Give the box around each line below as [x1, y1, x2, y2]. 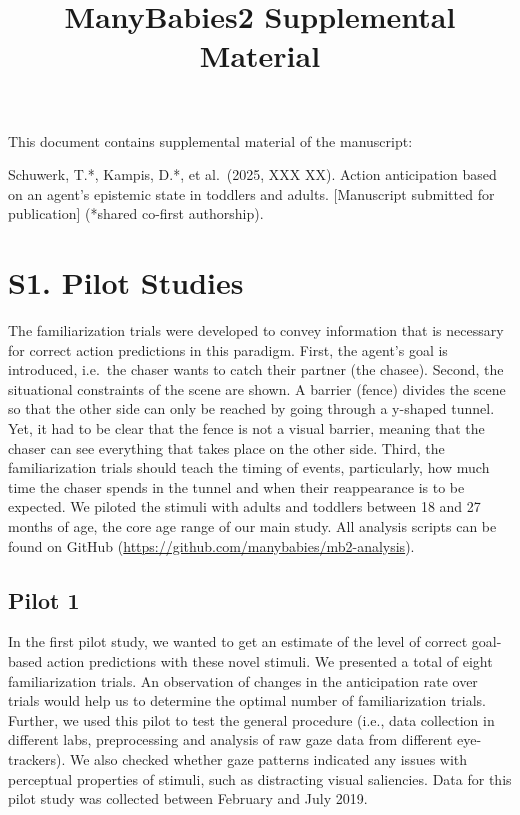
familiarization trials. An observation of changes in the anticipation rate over [8, 670, 478, 691]
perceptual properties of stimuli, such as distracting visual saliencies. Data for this [8, 768, 512, 789]
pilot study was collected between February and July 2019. [8, 788, 368, 809]
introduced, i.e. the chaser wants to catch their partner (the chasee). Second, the [8, 359, 504, 380]
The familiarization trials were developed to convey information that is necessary [8, 320, 504, 341]
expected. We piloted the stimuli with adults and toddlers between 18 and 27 [8, 496, 481, 517]
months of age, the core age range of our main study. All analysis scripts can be [8, 516, 497, 536]
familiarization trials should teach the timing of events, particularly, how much [8, 457, 490, 478]
